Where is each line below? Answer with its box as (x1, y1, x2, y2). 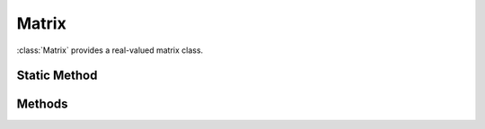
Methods (16, 97, 68, 112)
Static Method (16, 68, 98, 83)
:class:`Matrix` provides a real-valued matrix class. (16, 45, 204, 56)
